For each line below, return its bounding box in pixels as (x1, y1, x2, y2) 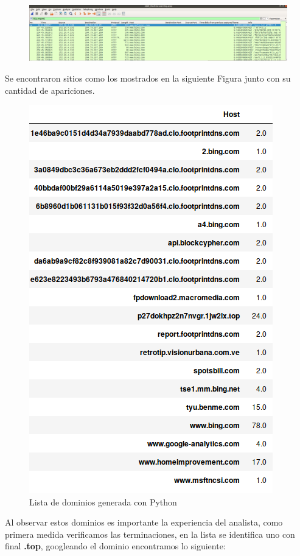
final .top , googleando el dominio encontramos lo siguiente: (5, 540, 226, 552)
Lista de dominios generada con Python (29, 495, 177, 508)
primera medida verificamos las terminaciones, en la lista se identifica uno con (5, 527, 295, 540)
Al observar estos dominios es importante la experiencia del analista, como (5, 516, 283, 529)
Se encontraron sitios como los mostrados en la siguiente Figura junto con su (5, 71, 291, 84)
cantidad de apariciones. (5, 83, 95, 96)
